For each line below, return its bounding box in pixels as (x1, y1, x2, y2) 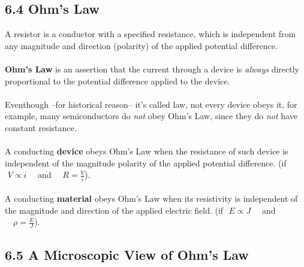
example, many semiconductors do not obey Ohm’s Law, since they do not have (5, 110, 297, 122)
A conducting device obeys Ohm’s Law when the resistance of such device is (5, 145, 288, 157)
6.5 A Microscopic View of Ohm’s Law (5, 245, 249, 263)
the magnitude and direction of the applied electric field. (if (5, 204, 224, 216)
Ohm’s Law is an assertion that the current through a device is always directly (5, 62, 299, 75)
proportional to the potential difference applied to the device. (5, 74, 230, 87)
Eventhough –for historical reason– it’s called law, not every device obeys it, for (5, 98, 297, 110)
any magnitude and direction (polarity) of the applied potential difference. (5, 39, 278, 51)
